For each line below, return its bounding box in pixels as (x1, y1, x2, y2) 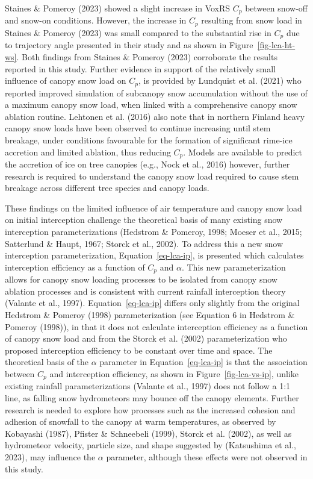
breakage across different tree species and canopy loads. (5, 181, 209, 194)
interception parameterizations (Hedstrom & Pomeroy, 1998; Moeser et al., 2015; (5, 225, 302, 237)
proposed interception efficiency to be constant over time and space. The (5, 343, 273, 356)
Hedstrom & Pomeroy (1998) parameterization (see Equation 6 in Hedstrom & (5, 308, 295, 321)
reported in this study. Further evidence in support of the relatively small (5, 62, 276, 75)
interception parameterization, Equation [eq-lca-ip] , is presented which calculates (5, 249, 304, 261)
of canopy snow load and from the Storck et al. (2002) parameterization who (5, 332, 287, 345)
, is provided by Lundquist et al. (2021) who (138, 74, 302, 87)
